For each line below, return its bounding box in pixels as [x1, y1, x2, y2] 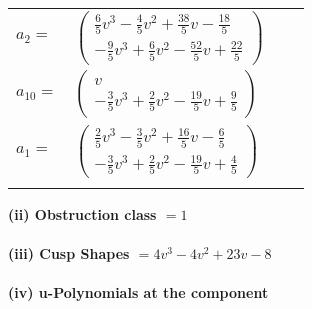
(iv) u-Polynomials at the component [8, 282, 269, 303]
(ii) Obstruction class [8, 203, 157, 224]
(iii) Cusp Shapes [8, 243, 130, 264]
